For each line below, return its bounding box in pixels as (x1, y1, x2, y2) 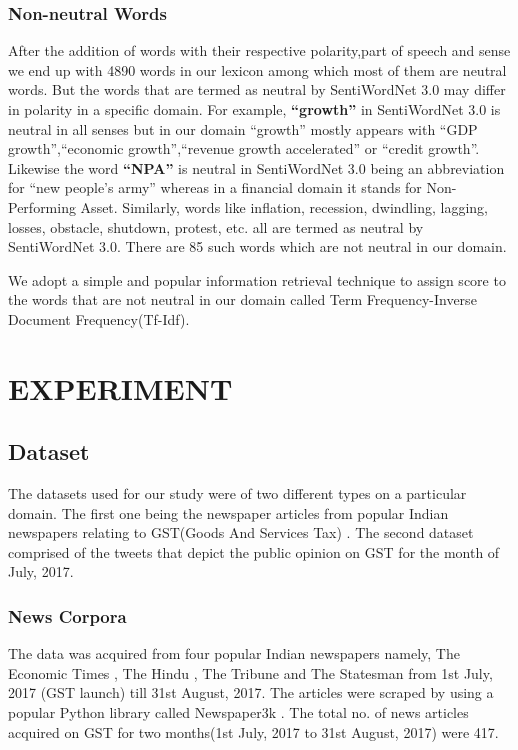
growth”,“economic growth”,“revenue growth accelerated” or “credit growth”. (8, 138, 480, 159)
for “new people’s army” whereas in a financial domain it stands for (8, 177, 422, 198)
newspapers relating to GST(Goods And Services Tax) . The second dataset (8, 522, 474, 543)
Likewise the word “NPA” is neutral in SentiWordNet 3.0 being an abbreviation (8, 157, 505, 178)
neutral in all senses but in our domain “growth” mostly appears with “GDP (8, 118, 478, 139)
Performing (8, 196, 76, 217)
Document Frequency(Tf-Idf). (8, 308, 190, 329)
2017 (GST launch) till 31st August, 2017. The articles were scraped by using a (8, 682, 494, 703)
